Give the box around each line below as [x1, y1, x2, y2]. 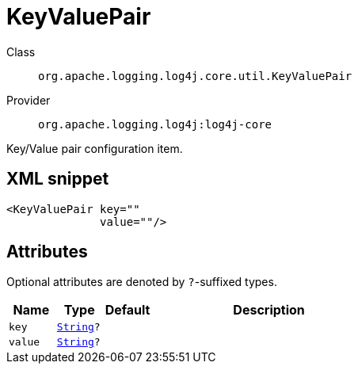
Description [233, 302, 305, 319]
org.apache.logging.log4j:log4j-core [38, 117, 272, 131]
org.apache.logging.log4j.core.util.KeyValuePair [38, 69, 352, 82]
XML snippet [6, 169, 109, 189]
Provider [6, 93, 51, 107]
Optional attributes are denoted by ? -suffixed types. [6, 275, 277, 289]
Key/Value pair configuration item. [6, 141, 183, 155]
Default [105, 302, 150, 319]
